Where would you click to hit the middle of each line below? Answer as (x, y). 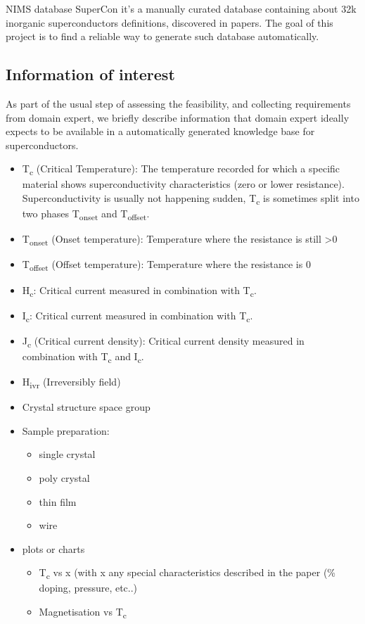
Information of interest (90, 74)
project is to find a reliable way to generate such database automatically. (162, 36)
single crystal (67, 454)
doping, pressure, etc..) (88, 588)
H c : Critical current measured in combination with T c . (139, 291)
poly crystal (64, 477)
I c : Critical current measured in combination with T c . (137, 316)
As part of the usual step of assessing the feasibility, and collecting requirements (178, 103)
